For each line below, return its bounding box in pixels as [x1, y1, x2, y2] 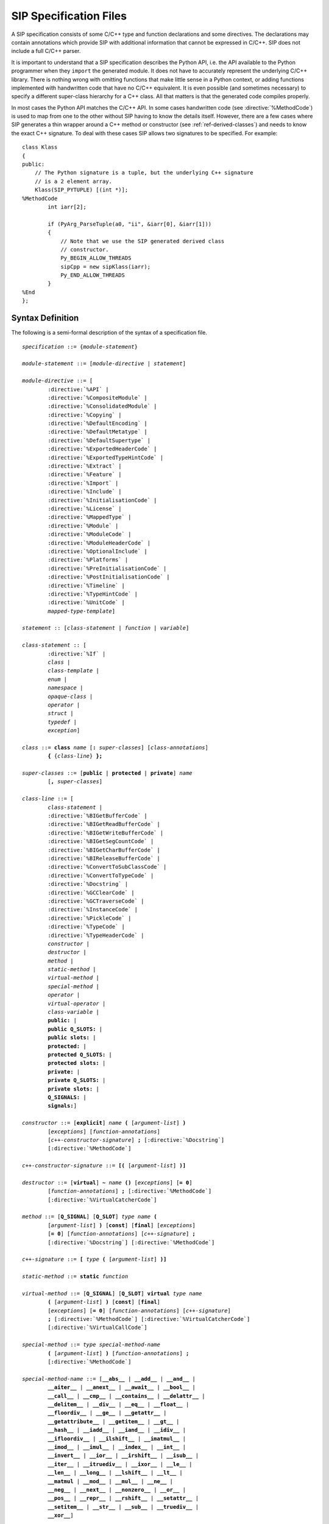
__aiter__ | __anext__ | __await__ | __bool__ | [48, 1384, 196, 1391]
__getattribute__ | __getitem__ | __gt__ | [48, 1418, 180, 1425]
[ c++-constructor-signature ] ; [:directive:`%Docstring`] [48, 1136, 225, 1143]
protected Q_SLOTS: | [48, 1051, 113, 1058]
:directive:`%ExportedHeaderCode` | [48, 446, 158, 452]
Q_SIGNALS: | [48, 1094, 87, 1100]
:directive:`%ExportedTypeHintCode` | [48, 454, 164, 461]
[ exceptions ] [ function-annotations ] [48, 1128, 161, 1135]
